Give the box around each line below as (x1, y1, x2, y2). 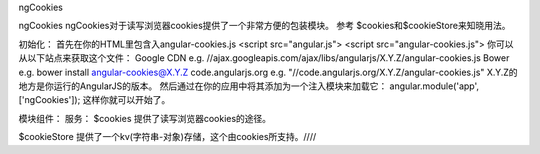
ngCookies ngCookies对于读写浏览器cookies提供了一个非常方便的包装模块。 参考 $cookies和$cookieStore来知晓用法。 (18, 20, 511, 32)
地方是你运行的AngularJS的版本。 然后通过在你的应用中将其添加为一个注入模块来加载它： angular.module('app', (18, 80, 480, 92)
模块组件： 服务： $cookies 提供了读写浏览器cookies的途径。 (18, 112, 272, 124)
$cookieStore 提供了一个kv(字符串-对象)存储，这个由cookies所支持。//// (18, 131, 317, 143)
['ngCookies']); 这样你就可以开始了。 (18, 94, 171, 106)
